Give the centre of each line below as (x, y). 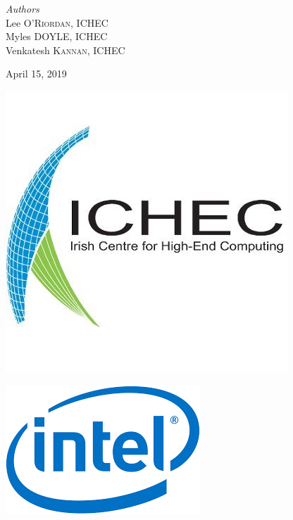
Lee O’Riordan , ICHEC (57, 22)
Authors (23, 8)
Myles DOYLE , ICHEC (57, 36)
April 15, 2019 (36, 74)
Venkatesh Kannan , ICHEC (66, 50)
